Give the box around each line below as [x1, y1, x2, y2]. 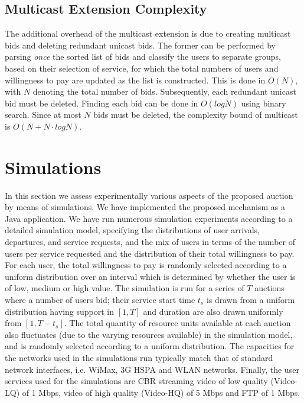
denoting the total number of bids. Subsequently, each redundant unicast [32, 85, 296, 98]
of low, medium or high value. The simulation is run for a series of [5, 282, 244, 294]
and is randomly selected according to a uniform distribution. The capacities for [5, 340, 295, 352]
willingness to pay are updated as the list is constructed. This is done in [5, 73, 266, 86]
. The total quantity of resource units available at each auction [64, 317, 291, 329]
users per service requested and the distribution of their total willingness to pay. [5, 247, 295, 259]
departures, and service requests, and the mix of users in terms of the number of [5, 236, 295, 248]
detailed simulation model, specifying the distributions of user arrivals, [5, 224, 260, 236]
